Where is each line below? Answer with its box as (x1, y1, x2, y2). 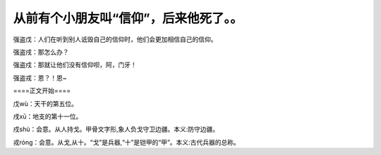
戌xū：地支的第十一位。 (13, 112, 83, 121)
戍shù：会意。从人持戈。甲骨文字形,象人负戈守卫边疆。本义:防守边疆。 (13, 125, 219, 133)
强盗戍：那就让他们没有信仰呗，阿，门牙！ (13, 60, 137, 69)
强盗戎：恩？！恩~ (13, 74, 67, 82)
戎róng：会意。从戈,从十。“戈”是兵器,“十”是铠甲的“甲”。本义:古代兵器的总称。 (13, 137, 240, 147)
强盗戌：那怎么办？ (13, 48, 69, 56)
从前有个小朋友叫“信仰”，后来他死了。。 (13, 11, 243, 26)
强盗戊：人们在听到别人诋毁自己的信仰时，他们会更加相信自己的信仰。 (13, 35, 217, 43)
